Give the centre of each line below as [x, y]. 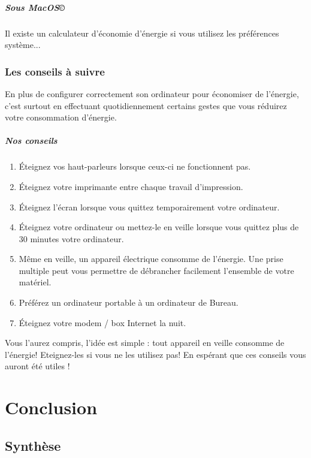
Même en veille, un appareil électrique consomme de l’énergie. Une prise [151, 259]
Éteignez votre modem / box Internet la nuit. [102, 322]
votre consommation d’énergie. [61, 117]
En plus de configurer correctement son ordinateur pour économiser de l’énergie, [152, 93]
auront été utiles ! [37, 366]
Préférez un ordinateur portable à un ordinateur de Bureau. [129, 302]
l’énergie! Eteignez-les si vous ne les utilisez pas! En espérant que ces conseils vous [155, 354]
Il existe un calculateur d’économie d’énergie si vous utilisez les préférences [142, 33]
